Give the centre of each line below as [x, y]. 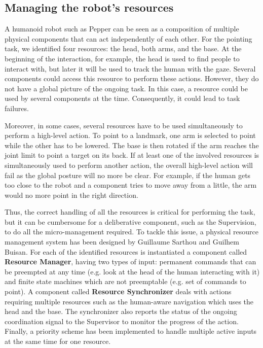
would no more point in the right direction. [71, 195]
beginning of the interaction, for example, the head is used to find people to [122, 58]
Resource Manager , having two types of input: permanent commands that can [130, 262]
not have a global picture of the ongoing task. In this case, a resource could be [126, 88]
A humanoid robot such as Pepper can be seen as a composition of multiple [122, 29]
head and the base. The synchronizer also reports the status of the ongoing [121, 311]
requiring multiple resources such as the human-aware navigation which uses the [129, 301]
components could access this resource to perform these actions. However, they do [132, 78]
